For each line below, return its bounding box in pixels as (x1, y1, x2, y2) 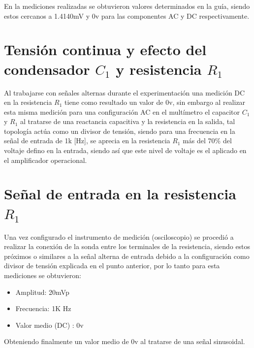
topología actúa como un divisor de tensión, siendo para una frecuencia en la (4, 126, 235, 136)
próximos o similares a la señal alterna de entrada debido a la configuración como (4, 251, 250, 261)
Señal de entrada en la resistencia (4, 184, 236, 204)
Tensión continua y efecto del (4, 39, 207, 60)
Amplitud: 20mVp (15, 286, 69, 297)
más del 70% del (183, 135, 232, 146)
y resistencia (116, 59, 202, 79)
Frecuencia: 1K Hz (15, 303, 71, 314)
